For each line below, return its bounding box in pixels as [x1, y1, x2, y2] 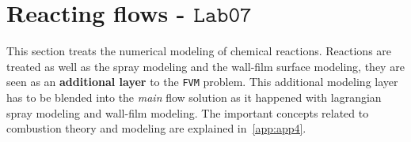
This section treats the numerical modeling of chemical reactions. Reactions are [6, 43, 392, 59]
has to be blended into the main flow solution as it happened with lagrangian [6, 88, 382, 105]
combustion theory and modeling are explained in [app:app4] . [6, 120, 306, 136]
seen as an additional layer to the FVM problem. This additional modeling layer [6, 73, 398, 90]
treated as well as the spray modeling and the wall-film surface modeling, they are [6, 58, 405, 74]
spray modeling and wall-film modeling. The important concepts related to [6, 104, 369, 121]
